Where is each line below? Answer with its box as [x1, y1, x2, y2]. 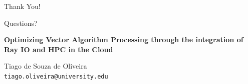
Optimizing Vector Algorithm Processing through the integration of [4, 34, 243, 45]
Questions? [4, 17, 38, 28]
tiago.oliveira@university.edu [4, 73, 108, 80]
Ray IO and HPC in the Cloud [4, 44, 113, 54]
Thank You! [4, 1, 41, 11]
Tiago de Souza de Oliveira [4, 61, 87, 71]
